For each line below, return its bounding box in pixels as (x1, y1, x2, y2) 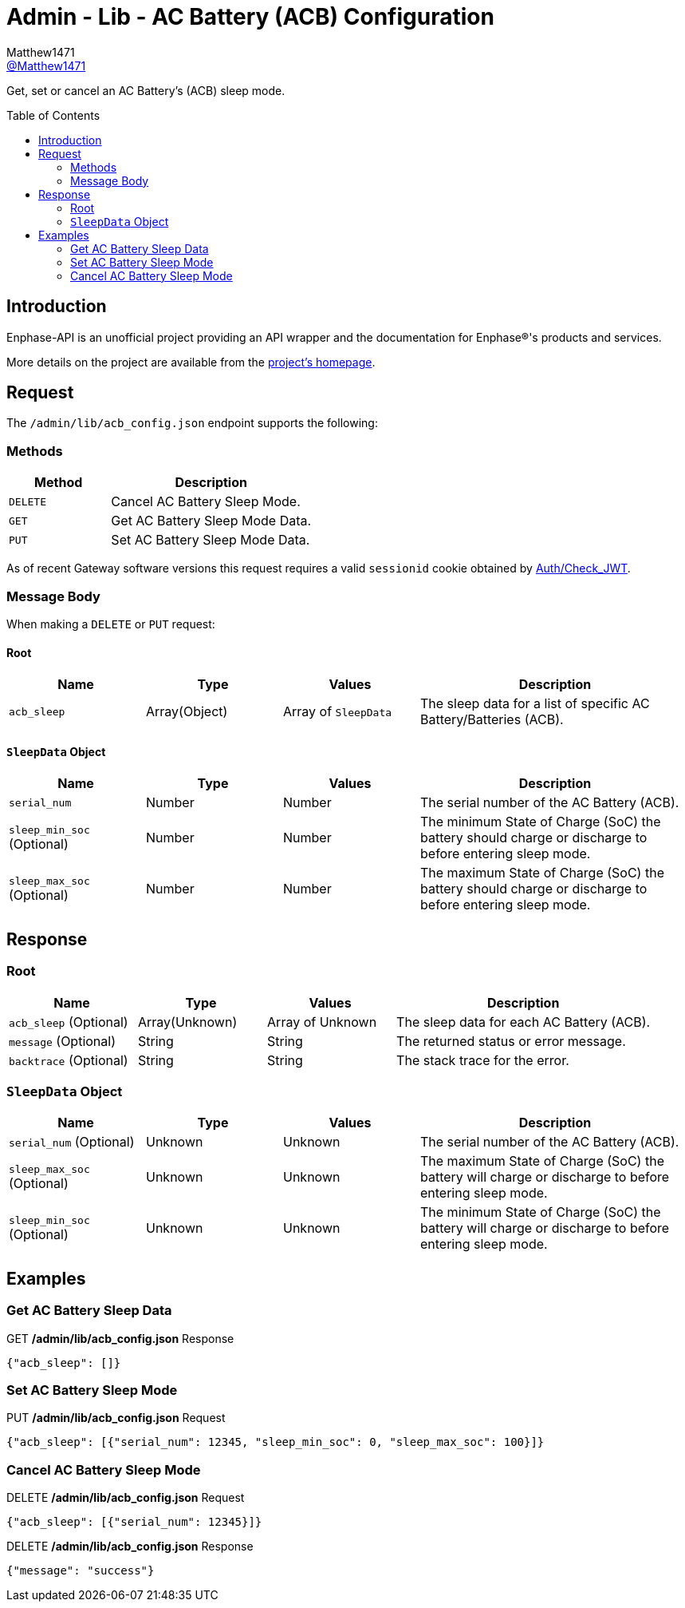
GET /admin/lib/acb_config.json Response (6, 1331, 234, 1345)
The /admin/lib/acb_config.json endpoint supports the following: (6, 416, 378, 430)
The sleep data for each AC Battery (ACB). (396, 1013, 651, 1030)
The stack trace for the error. (396, 1052, 569, 1068)
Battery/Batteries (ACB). (420, 711, 564, 728)
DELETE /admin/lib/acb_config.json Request (6, 1491, 245, 1505)
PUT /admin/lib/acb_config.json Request (6, 1411, 226, 1425)
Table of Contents (6, 108, 100, 122)
